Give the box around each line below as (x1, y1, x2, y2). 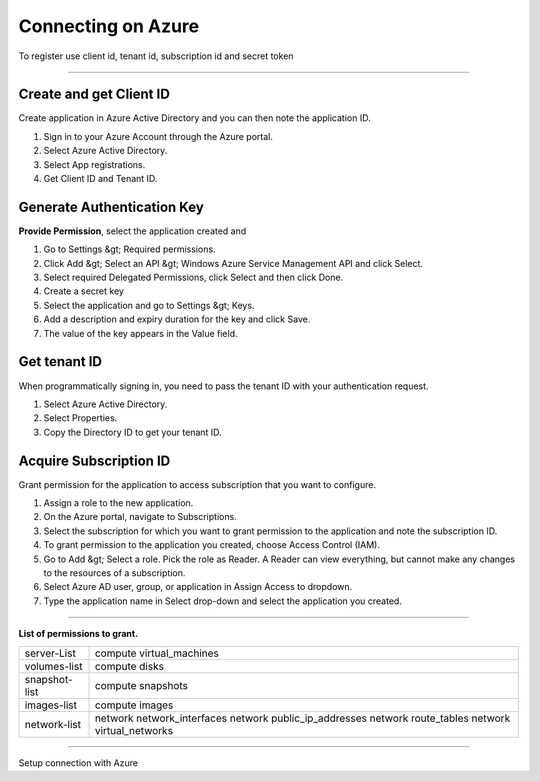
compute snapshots (94, 678, 189, 692)
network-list (24, 717, 82, 731)
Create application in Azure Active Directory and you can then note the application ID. (18, 112, 371, 124)
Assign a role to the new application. (43, 497, 194, 509)
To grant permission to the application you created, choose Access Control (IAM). (43, 539, 380, 551)
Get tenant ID (18, 353, 102, 370)
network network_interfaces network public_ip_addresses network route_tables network (94, 711, 511, 725)
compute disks (94, 659, 165, 673)
